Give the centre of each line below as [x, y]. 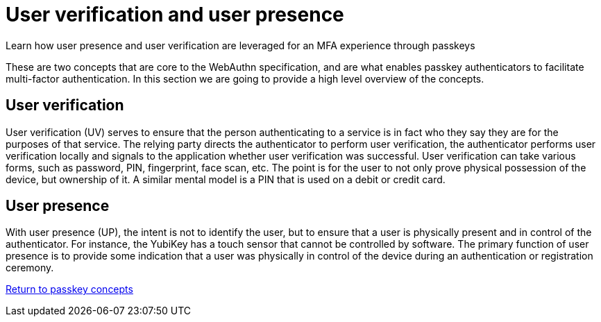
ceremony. [30, 268]
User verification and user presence [175, 15]
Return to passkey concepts [69, 289]
